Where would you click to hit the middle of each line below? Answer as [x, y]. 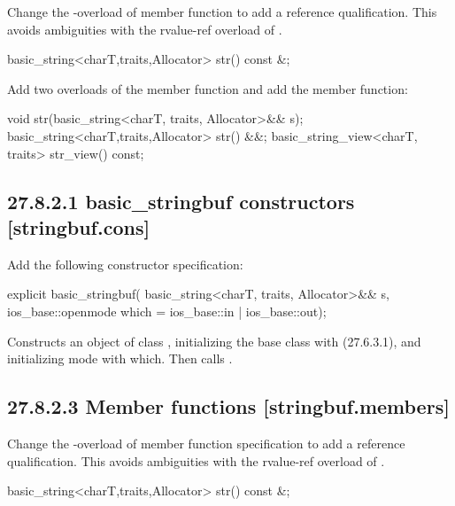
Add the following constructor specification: [125, 264]
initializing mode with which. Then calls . [120, 358]
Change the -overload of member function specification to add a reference [206, 443]
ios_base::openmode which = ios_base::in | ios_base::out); [167, 311]
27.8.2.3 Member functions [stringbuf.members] [228, 406]
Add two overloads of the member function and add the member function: [208, 88]
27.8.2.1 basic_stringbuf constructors [181, 201]
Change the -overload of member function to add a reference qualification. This [222, 12]
